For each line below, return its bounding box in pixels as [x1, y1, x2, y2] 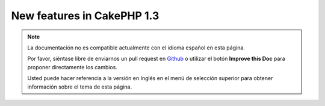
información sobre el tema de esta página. [27, 83, 132, 90]
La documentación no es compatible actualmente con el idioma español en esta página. [27, 44, 245, 51]
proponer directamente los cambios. [27, 63, 117, 70]
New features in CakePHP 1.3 [11, 9, 159, 22]
